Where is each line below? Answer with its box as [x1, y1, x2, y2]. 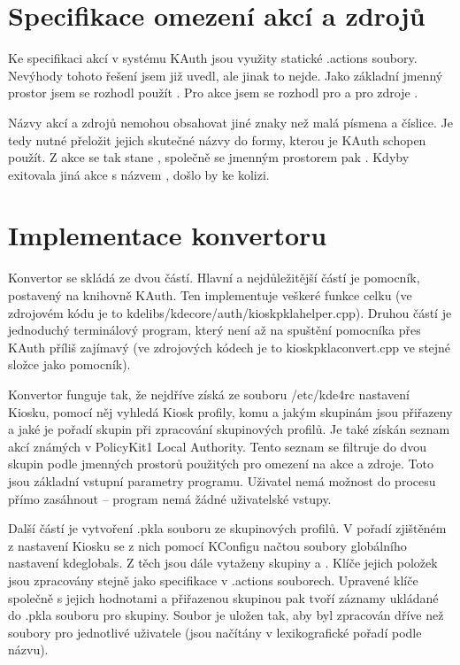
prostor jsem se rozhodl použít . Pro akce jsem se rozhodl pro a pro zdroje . [8, 83, 418, 102]
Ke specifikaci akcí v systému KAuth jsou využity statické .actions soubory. [8, 49, 418, 67]
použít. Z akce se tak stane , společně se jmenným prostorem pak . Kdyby [8, 148, 410, 166]
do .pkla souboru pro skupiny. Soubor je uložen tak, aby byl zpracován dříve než [8, 606, 444, 624]
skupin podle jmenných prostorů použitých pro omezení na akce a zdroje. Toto [8, 454, 433, 473]
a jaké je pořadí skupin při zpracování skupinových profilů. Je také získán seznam [8, 420, 450, 438]
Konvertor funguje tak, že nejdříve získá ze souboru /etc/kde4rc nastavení [8, 384, 410, 403]
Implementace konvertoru [8, 217, 327, 253]
